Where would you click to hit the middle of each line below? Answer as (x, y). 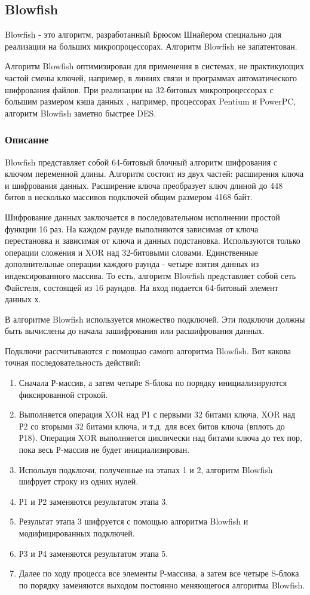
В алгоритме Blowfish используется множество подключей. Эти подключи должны (155, 319)
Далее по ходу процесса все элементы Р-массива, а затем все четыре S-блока (159, 573)
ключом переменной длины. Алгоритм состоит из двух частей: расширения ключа (154, 174)
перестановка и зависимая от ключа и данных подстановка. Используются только (153, 240)
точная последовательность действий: (73, 362)
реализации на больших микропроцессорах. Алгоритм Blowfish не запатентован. (151, 46)
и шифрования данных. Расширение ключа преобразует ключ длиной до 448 (144, 185)
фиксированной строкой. (63, 394)
